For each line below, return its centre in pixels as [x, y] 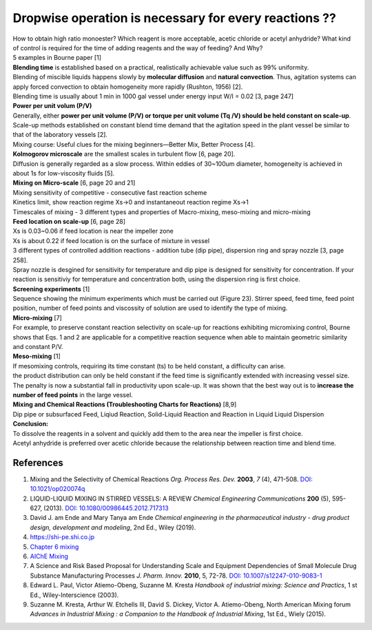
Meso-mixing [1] [37, 356]
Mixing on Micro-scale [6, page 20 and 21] [74, 183]
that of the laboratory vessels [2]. [60, 135]
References [38, 462]
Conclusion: [31, 424]
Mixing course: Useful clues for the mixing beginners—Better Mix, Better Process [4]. [134, 144]
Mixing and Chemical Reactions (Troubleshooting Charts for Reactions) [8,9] [125, 405]
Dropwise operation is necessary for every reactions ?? [175, 18]
